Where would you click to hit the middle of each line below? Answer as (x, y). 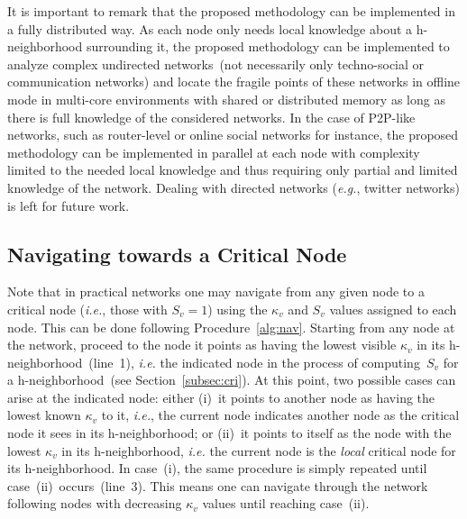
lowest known (44, 415)
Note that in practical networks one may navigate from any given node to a (216, 291)
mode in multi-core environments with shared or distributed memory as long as (226, 99)
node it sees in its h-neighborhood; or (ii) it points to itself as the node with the (229, 433)
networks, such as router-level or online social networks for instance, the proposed (233, 135)
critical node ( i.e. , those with (87, 309)
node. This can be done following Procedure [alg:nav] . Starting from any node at (231, 327)
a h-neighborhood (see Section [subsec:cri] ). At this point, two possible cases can (232, 380)
